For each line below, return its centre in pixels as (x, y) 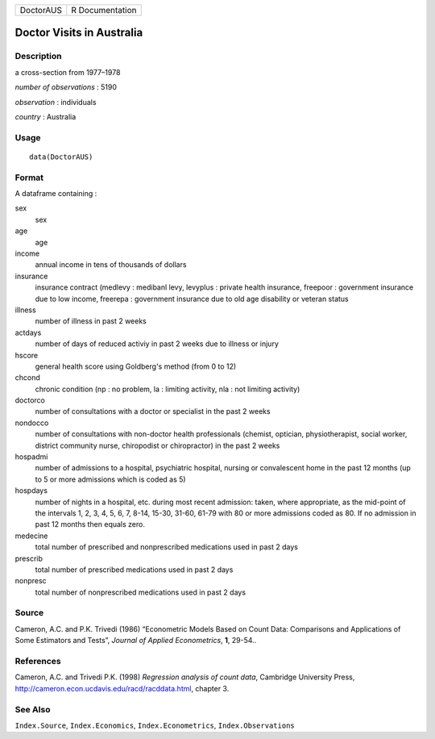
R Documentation (104, 10)
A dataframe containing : (56, 194)
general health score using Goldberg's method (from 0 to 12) (136, 366)
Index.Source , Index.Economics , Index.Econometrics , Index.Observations (155, 725)
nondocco (32, 423)
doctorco (30, 400)
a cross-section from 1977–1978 (68, 72)
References (38, 661)
